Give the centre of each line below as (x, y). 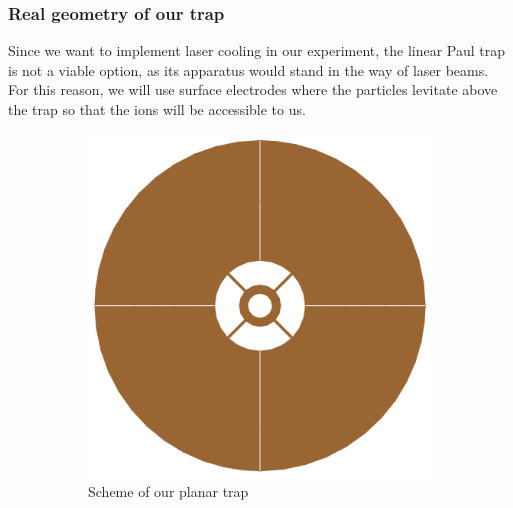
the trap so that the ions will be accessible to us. (157, 109)
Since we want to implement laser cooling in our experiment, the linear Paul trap (257, 50)
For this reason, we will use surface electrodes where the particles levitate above (253, 89)
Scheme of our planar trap (168, 491)
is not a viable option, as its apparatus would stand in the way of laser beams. (248, 69)
